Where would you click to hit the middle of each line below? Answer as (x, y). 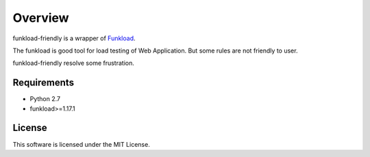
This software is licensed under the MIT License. (81, 144)
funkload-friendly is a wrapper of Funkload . (74, 38)
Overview (41, 18)
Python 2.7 (45, 99)
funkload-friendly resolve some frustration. (74, 63)
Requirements (44, 83)
